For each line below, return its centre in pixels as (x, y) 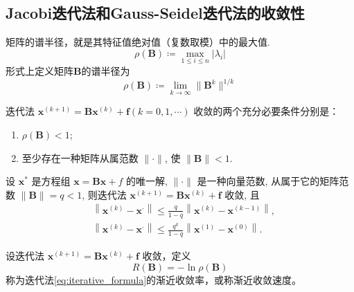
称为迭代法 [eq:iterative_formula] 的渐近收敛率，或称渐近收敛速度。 (154, 279)
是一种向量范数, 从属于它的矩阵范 (273, 181)
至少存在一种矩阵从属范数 (80, 157)
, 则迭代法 (104, 194)
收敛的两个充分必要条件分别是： (266, 111)
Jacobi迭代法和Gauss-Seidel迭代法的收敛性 (155, 13)
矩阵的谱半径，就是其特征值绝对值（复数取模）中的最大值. (138, 42)
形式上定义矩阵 (39, 71)
